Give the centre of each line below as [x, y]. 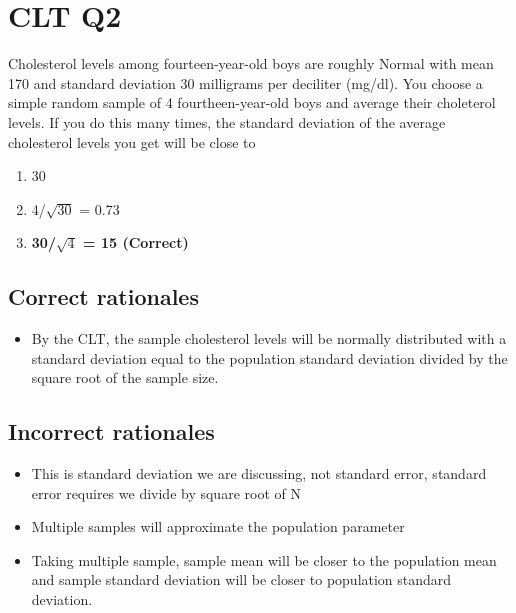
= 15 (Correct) [136, 242]
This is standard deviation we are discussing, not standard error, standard [259, 473]
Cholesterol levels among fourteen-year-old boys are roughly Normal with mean [251, 63]
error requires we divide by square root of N [166, 492]
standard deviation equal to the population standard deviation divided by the [269, 357]
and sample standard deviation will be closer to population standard [241, 579]
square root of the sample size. [125, 377]
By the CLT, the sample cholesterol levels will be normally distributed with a [269, 338]
